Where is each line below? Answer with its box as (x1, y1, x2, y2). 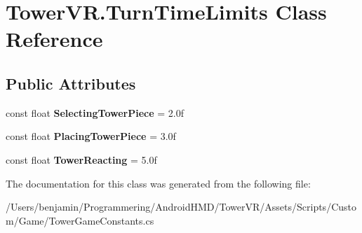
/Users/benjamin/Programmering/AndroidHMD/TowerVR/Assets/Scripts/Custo (6, 199, 356, 214)
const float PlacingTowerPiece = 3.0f (6, 129, 176, 143)
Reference (6, 24, 103, 53)
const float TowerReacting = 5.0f (6, 152, 157, 167)
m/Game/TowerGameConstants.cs (6, 213, 154, 227)
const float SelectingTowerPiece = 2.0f (6, 105, 185, 120)
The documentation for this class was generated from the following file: (6, 176, 311, 190)
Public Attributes (6, 72, 136, 94)
